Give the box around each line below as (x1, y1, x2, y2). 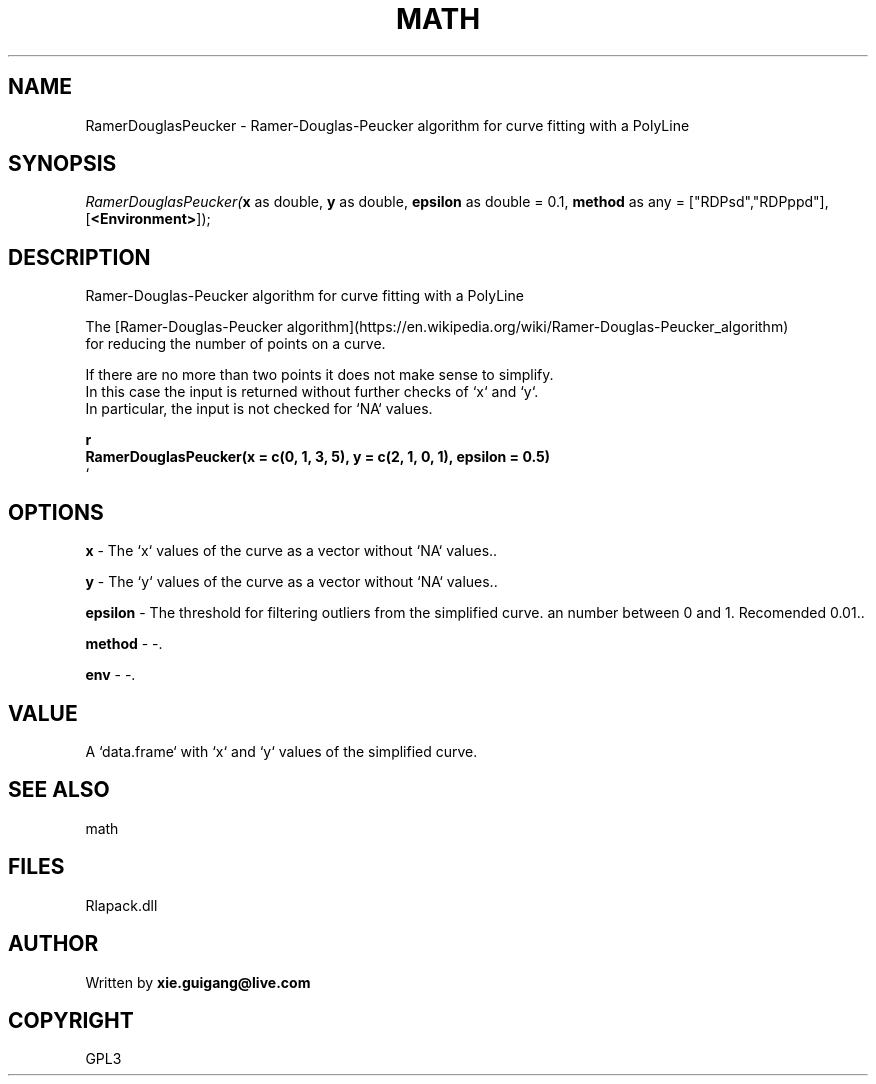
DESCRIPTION (8, 244, 151, 270)
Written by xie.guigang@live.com (85, 973, 311, 991)
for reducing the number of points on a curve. (85, 335, 386, 353)
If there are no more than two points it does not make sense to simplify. (85, 366, 554, 384)
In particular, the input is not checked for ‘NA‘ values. (85, 400, 433, 418)
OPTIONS (8, 499, 104, 525)
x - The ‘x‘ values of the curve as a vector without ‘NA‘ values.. (85, 542, 498, 560)
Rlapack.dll (85, 896, 158, 914)
